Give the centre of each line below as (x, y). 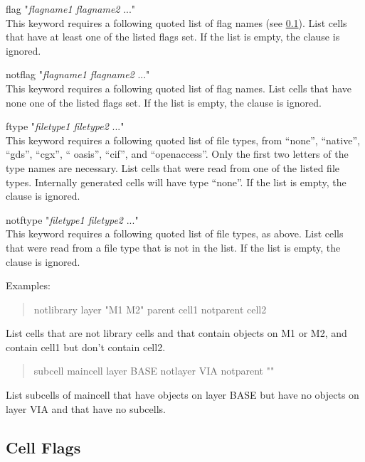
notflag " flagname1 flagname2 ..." (78, 74)
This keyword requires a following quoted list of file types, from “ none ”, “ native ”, (183, 140)
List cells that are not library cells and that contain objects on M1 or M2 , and (176, 333)
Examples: (28, 285)
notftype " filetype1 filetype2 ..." (72, 219)
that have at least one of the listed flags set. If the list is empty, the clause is (173, 37)
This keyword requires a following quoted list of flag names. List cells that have (179, 88)
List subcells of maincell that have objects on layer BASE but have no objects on (182, 395)
